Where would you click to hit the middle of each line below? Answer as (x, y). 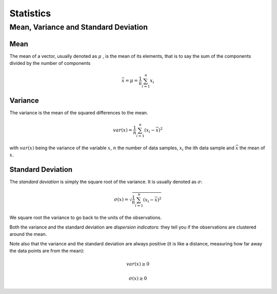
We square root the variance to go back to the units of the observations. (85, 218)
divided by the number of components (50, 63)
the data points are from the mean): (47, 251)
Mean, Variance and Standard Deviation (79, 27)
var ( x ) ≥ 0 (138, 264)
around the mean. (28, 234)
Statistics (30, 13)
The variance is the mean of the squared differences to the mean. (79, 112)
